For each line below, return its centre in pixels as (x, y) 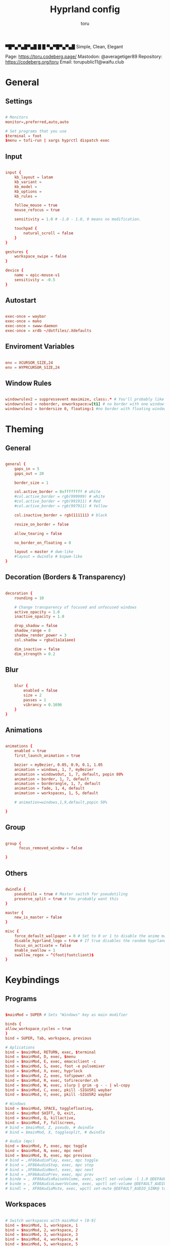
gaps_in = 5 (27, 469)
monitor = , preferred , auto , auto (37, 122)
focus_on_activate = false (43, 945)
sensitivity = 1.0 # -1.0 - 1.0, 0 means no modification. (78, 220)
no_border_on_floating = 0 (43, 543)
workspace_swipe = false (40, 257)
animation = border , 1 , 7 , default (52, 779)
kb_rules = (26, 196)
